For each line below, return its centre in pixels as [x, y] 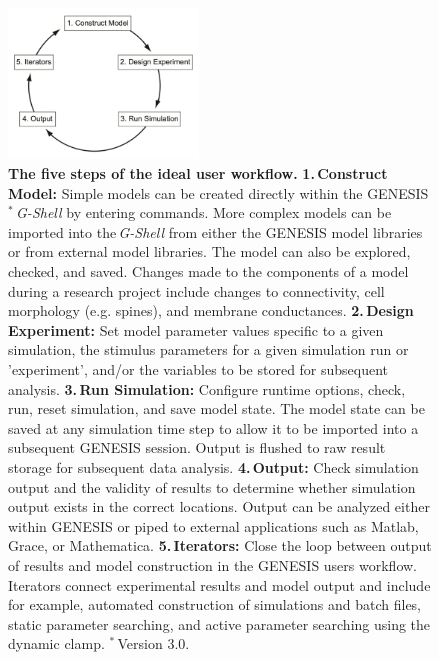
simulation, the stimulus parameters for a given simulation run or [208, 349]
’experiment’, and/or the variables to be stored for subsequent [198, 369]
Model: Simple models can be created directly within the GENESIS [218, 192]
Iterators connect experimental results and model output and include [219, 584]
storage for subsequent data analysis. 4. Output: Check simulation [213, 466]
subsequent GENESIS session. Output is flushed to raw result [197, 447]
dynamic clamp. [56, 643]
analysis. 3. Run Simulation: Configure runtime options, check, [207, 388]
